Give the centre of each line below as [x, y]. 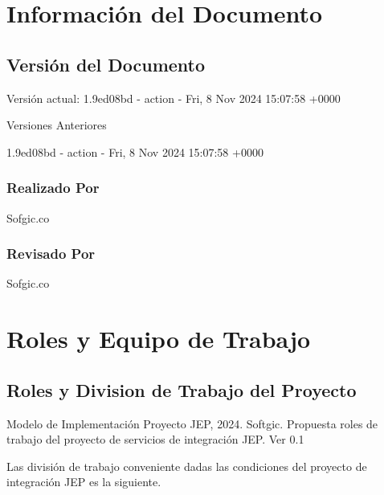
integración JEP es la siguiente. [84, 482]
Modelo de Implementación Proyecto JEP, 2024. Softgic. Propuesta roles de [192, 423]
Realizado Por [53, 188]
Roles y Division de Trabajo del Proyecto [182, 389]
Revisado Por [51, 254]
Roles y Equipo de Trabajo [159, 339]
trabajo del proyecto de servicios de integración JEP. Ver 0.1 [155, 439]
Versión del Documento [106, 64]
